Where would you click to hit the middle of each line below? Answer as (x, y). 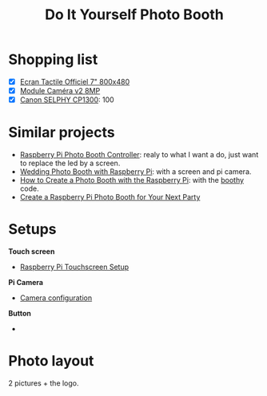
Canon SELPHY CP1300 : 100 (67, 100)
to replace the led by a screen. (70, 163)
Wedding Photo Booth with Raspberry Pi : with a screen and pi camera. (135, 172)
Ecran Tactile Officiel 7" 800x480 (75, 81)
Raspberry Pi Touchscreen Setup (74, 267)
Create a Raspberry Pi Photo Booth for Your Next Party (110, 197)
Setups (33, 230)
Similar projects (62, 133)
